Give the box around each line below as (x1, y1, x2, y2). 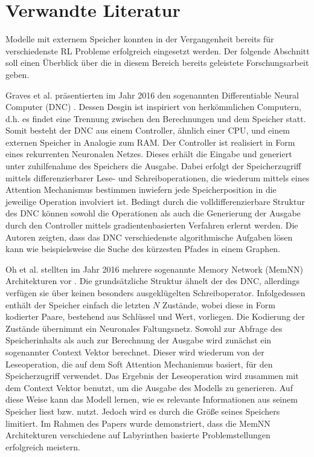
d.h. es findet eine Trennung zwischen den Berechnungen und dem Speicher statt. (5, 112, 306, 125)
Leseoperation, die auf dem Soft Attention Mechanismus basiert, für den (5, 357, 273, 370)
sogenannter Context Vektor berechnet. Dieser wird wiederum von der (5, 345, 264, 358)
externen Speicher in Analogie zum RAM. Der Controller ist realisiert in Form (5, 135, 295, 148)
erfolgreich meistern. (5, 440, 80, 453)
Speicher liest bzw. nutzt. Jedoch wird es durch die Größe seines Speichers (5, 404, 280, 417)
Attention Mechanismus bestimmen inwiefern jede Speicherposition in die (5, 183, 277, 196)
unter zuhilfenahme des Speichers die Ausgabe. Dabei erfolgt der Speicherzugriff (5, 160, 301, 172)
